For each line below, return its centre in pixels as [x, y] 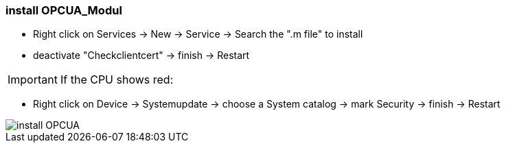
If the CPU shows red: [117, 80]
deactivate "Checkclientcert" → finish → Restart [141, 56]
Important [33, 80]
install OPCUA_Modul [64, 10]
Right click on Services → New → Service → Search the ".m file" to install [198, 34]
